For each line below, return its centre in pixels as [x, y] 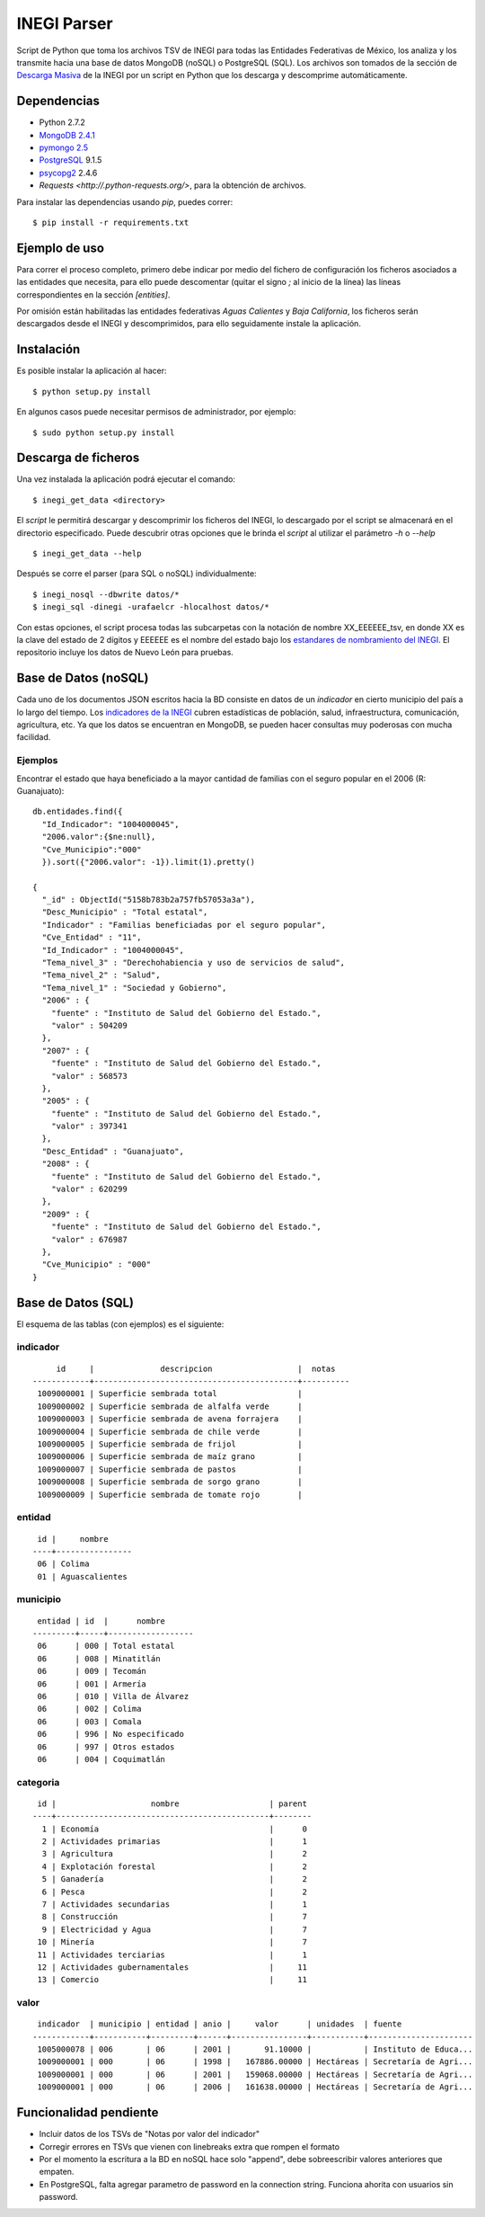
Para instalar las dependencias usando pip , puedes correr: [125, 201]
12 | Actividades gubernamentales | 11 [172, 1967]
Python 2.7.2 [62, 122]
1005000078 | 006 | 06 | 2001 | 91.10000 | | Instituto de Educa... [255, 2049]
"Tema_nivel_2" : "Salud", [101, 975]
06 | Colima [63, 1564]
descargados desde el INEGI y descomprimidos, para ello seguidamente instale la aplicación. [189, 324]
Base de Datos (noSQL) [83, 678]
